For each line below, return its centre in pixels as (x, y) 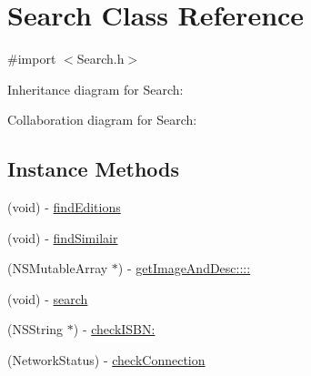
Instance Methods (93, 169)
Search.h (100, 59)
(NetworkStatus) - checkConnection (106, 360)
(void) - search (48, 298)
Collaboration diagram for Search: (102, 120)
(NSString (35, 329)
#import (32, 59)
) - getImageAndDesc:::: (184, 268)
